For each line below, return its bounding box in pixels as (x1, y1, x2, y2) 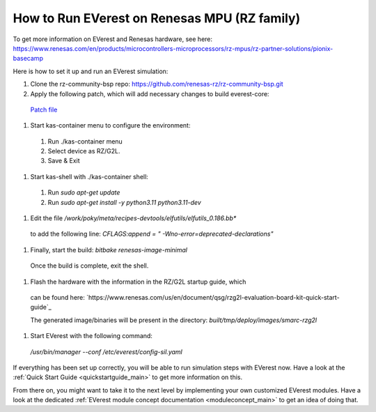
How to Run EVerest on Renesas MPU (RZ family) (13, 10, 301, 26)
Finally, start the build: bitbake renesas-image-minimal (30, 245, 188, 254)
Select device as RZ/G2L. (47, 147, 121, 155)
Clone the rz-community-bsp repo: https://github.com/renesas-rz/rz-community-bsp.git (30, 80, 283, 89)
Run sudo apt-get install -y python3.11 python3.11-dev (47, 198, 201, 206)
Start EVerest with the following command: (30, 332, 153, 340)
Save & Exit (47, 157, 80, 165)
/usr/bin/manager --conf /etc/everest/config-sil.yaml (30, 347, 182, 356)
